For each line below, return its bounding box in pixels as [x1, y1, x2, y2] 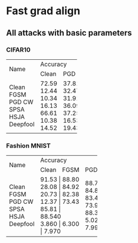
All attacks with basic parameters [6, 28, 132, 38]
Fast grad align [6, 4, 81, 18]
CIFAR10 [6, 46, 31, 54]
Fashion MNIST [6, 141, 51, 149]
